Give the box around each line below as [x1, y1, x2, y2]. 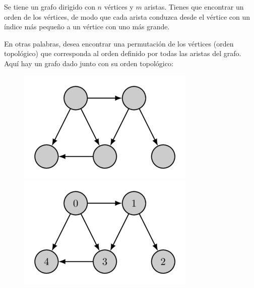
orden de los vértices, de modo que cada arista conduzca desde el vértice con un [4, 11, 250, 22]
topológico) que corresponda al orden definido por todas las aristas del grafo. [4, 48, 241, 59]
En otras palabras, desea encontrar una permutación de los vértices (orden [4, 38, 234, 49]
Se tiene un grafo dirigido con [4, 2, 95, 12]
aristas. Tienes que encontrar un [144, 2, 244, 12]
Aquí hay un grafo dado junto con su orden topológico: [4, 58, 173, 68]
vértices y [104, 2, 134, 12]
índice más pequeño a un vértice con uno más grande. [4, 21, 170, 32]
